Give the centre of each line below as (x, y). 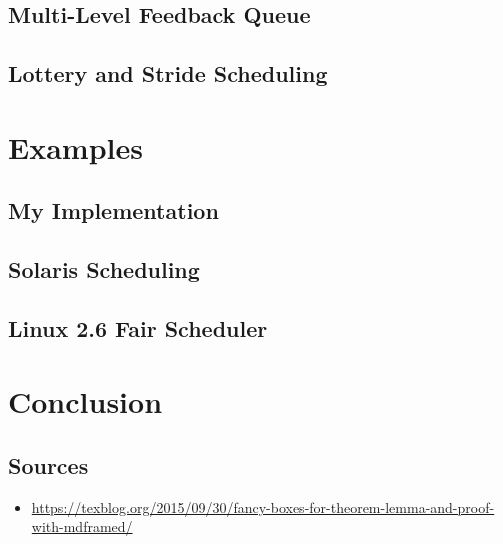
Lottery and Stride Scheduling (168, 73)
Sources (48, 465)
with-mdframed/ (82, 526)
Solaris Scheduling (104, 269)
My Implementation (113, 210)
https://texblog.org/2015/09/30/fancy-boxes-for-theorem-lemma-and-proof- (263, 506)
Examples (75, 146)
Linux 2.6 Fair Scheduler (138, 327)
